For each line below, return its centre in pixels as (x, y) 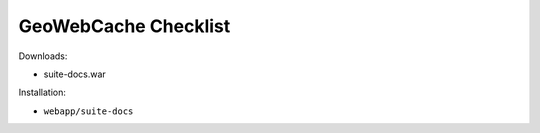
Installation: (42, 92)
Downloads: (43, 56)
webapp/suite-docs (88, 111)
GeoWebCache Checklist (124, 26)
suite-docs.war (75, 74)
